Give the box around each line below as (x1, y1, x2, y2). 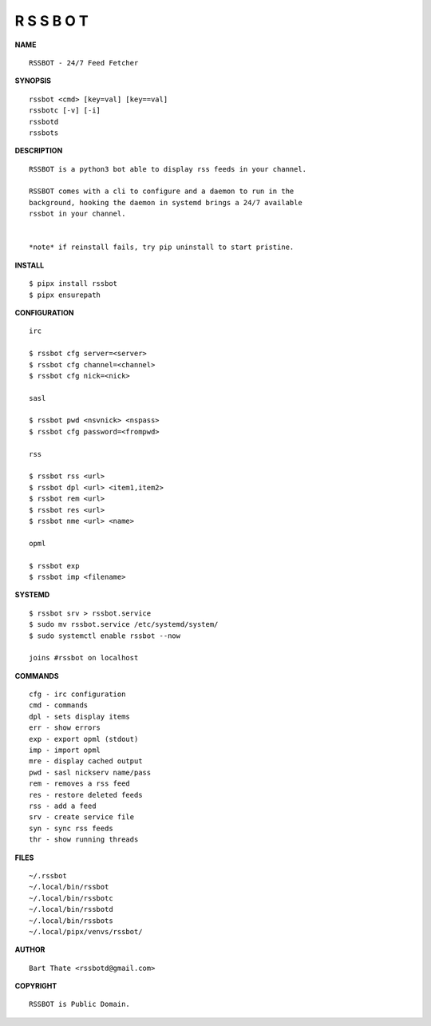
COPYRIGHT (14, 981, 57, 991)
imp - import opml (29, 746, 101, 755)
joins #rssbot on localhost (29, 653, 139, 663)
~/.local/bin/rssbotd (29, 905, 113, 914)
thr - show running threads (29, 835, 139, 844)
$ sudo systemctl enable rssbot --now (29, 631, 181, 640)
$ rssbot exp (29, 561, 80, 570)
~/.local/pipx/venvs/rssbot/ (29, 927, 143, 936)
